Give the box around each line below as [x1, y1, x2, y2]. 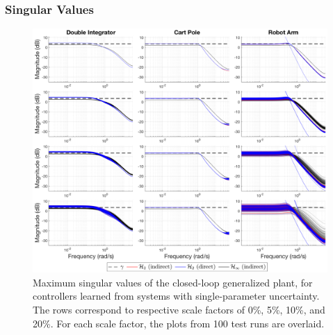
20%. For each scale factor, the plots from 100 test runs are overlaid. [33, 316, 325, 330]
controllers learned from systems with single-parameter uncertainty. [33, 289, 320, 303]
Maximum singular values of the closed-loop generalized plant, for [33, 275, 313, 289]
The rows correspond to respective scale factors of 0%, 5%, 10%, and [33, 302, 325, 316]
